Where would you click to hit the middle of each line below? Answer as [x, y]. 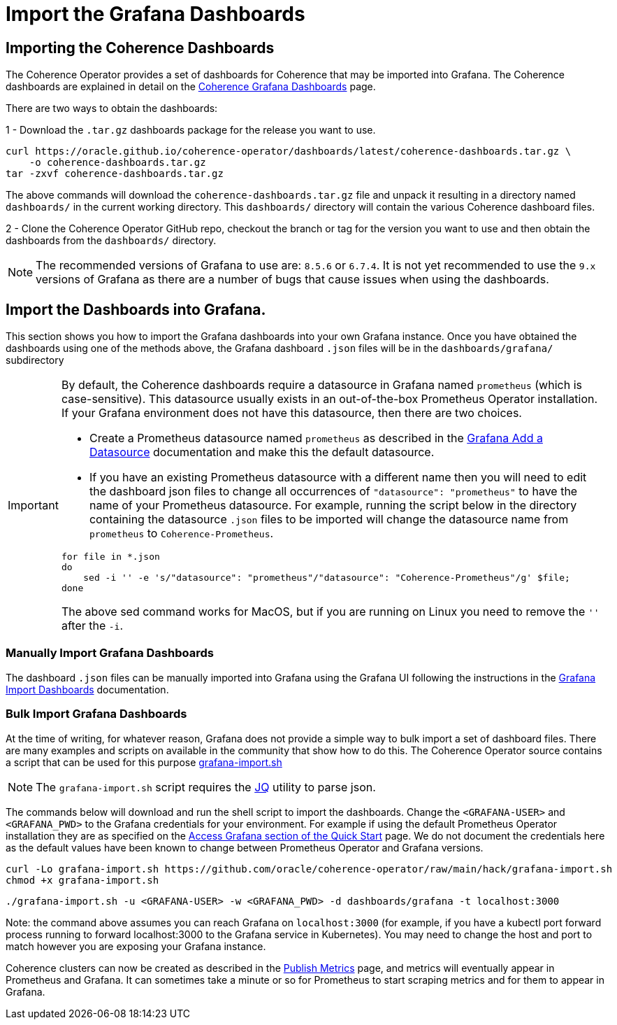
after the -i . [92, 626]
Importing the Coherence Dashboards [140, 48]
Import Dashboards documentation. [87, 689]
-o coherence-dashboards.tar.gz [117, 163]
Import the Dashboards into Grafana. [136, 309]
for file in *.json [110, 557]
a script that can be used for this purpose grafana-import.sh [144, 762]
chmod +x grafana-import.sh [82, 880]
